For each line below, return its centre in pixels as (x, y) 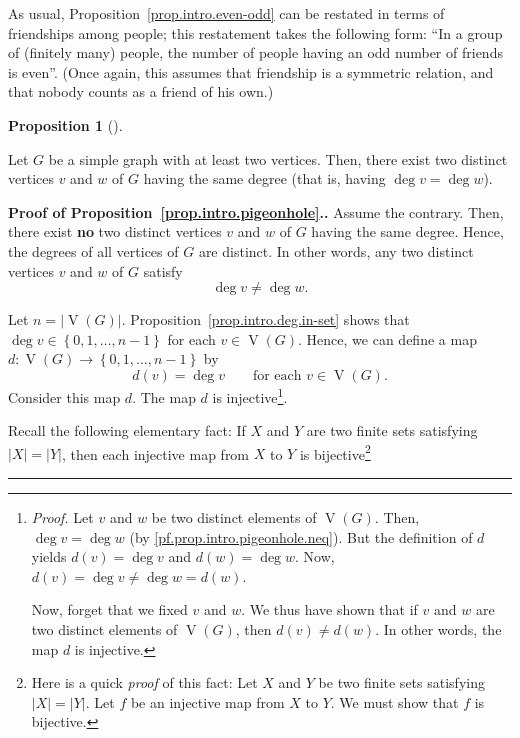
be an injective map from (207, 701)
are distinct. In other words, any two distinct (336, 250)
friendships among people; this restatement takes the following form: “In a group (255, 32)
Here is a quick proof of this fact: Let (144, 682)
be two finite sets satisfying (401, 682)
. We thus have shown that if (329, 609)
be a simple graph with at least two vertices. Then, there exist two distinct (278, 158)
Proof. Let (62, 517)
